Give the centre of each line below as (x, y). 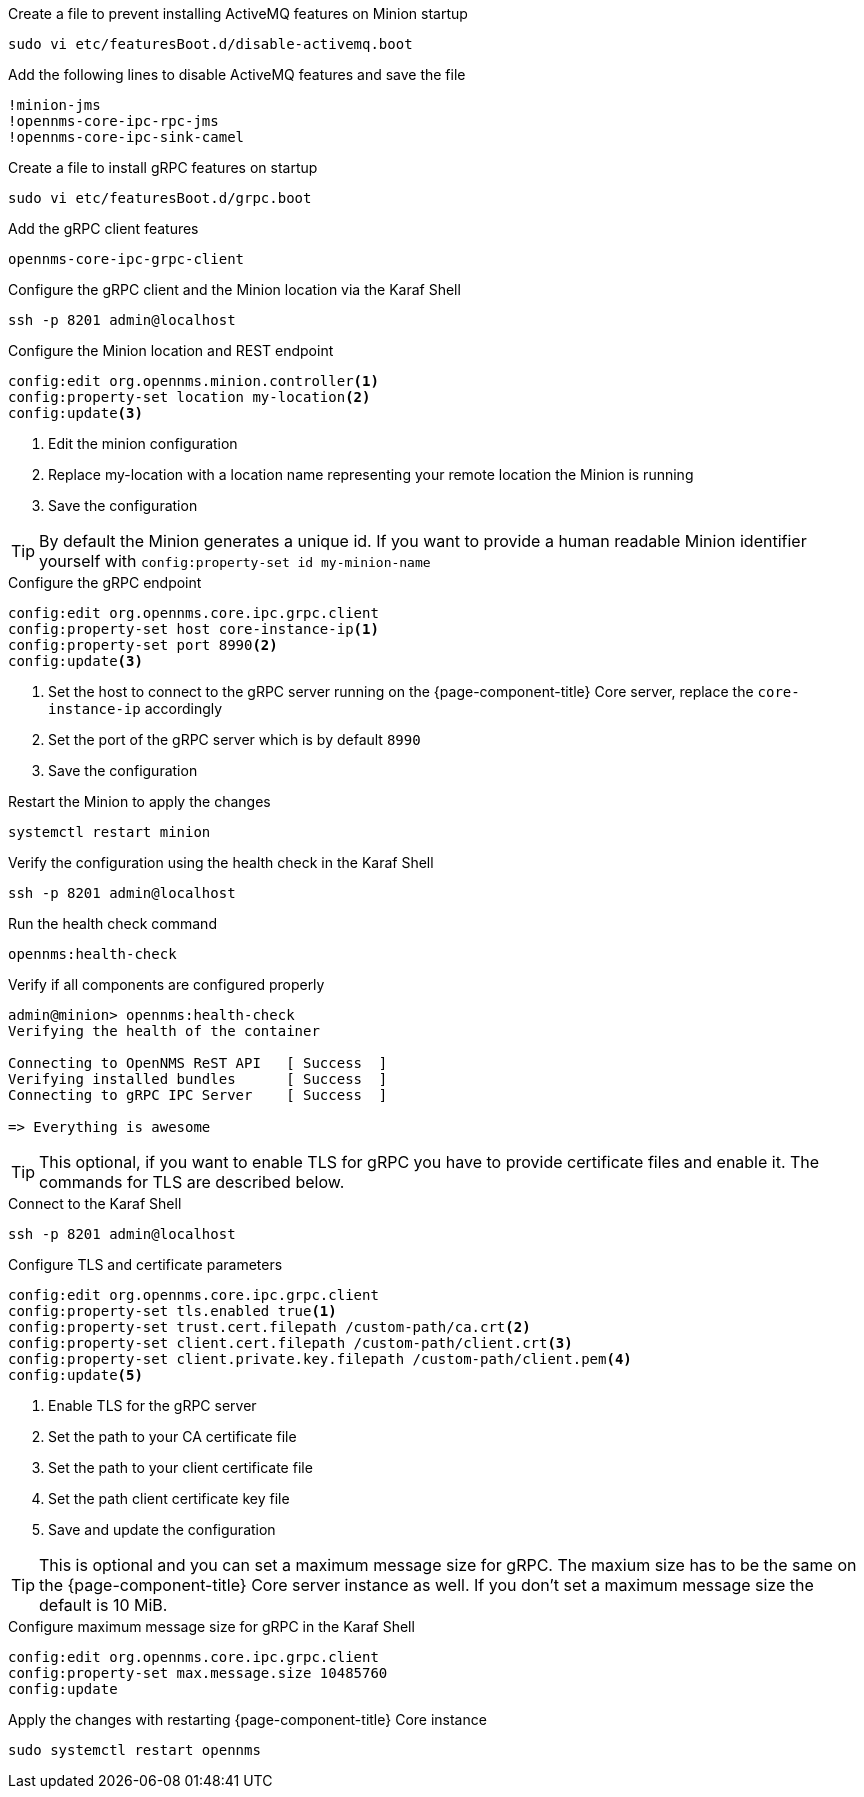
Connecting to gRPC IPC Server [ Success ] (198, 1095)
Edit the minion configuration (143, 443)
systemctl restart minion (109, 832)
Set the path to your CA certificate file (172, 1436)
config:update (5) (75, 1375)
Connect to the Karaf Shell (95, 1203)
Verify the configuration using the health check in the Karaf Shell (221, 862)
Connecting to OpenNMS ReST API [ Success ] (198, 1063)
